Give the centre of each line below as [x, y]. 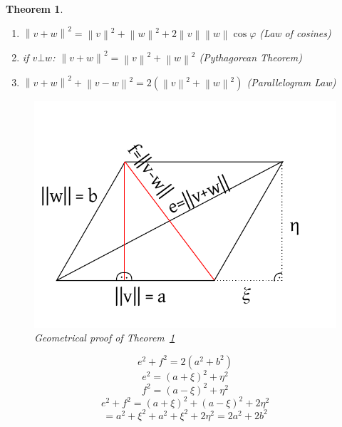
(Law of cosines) [295, 32]
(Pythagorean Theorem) [250, 57]
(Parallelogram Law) [291, 82]
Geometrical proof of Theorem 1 [105, 338]
